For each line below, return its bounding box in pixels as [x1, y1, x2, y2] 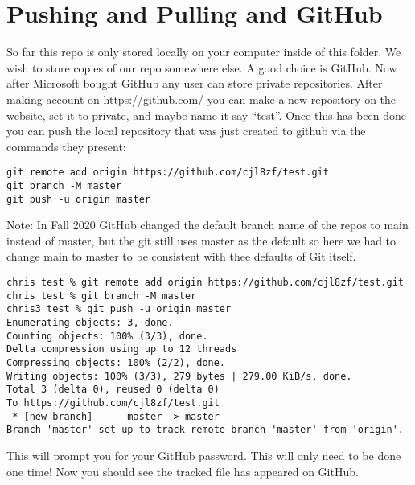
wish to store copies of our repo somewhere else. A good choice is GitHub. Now [6, 59, 397, 76]
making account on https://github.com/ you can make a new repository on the [6, 90, 397, 107]
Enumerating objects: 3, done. [6, 317, 174, 328]
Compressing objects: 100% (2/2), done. [6, 356, 226, 368]
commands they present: [6, 138, 126, 154]
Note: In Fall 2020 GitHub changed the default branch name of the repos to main [6, 216, 409, 233]
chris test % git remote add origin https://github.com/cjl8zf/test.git [6, 277, 404, 289]
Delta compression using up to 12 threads [6, 343, 237, 356]
